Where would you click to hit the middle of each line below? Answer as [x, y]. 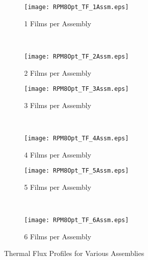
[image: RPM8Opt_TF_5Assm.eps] [77, 171]
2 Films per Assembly [58, 72]
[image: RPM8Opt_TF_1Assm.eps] [77, 7]
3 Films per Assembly [58, 105]
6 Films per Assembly [58, 236]
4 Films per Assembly [58, 154]
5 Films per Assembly [58, 187]
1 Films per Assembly [58, 23]
